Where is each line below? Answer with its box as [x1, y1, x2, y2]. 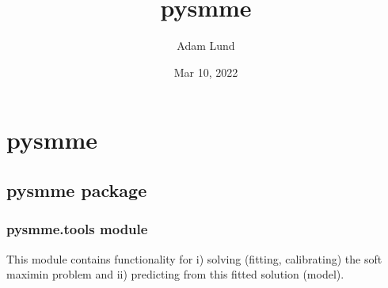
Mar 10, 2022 [173, 63, 238, 80]
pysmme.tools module [6, 219, 148, 239]
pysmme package [6, 177, 147, 202]
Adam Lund [177, 37, 235, 54]
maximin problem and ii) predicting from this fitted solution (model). [6, 266, 344, 282]
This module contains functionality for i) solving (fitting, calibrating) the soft [6, 250, 382, 267]
